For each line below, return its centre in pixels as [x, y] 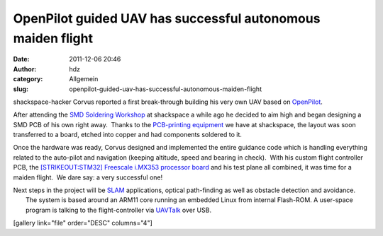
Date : [21, 59]
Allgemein [84, 79]
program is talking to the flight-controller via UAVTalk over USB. [119, 210]
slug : [21, 89]
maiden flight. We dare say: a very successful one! [88, 177]
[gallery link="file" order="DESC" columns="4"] [83, 223]
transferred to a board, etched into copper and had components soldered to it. [128, 135]
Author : [25, 69]
